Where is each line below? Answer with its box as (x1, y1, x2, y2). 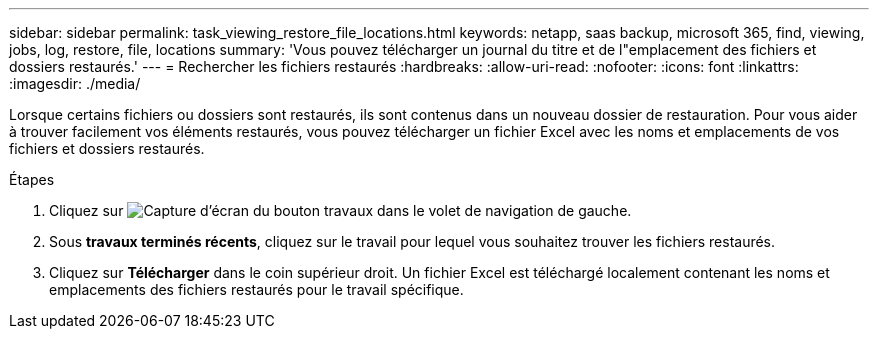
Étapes (9, 171, 55, 188)
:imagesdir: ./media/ (9, 75, 141, 92)
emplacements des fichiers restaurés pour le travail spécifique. (49, 281, 464, 298)
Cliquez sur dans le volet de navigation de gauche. (49, 202, 632, 219)
